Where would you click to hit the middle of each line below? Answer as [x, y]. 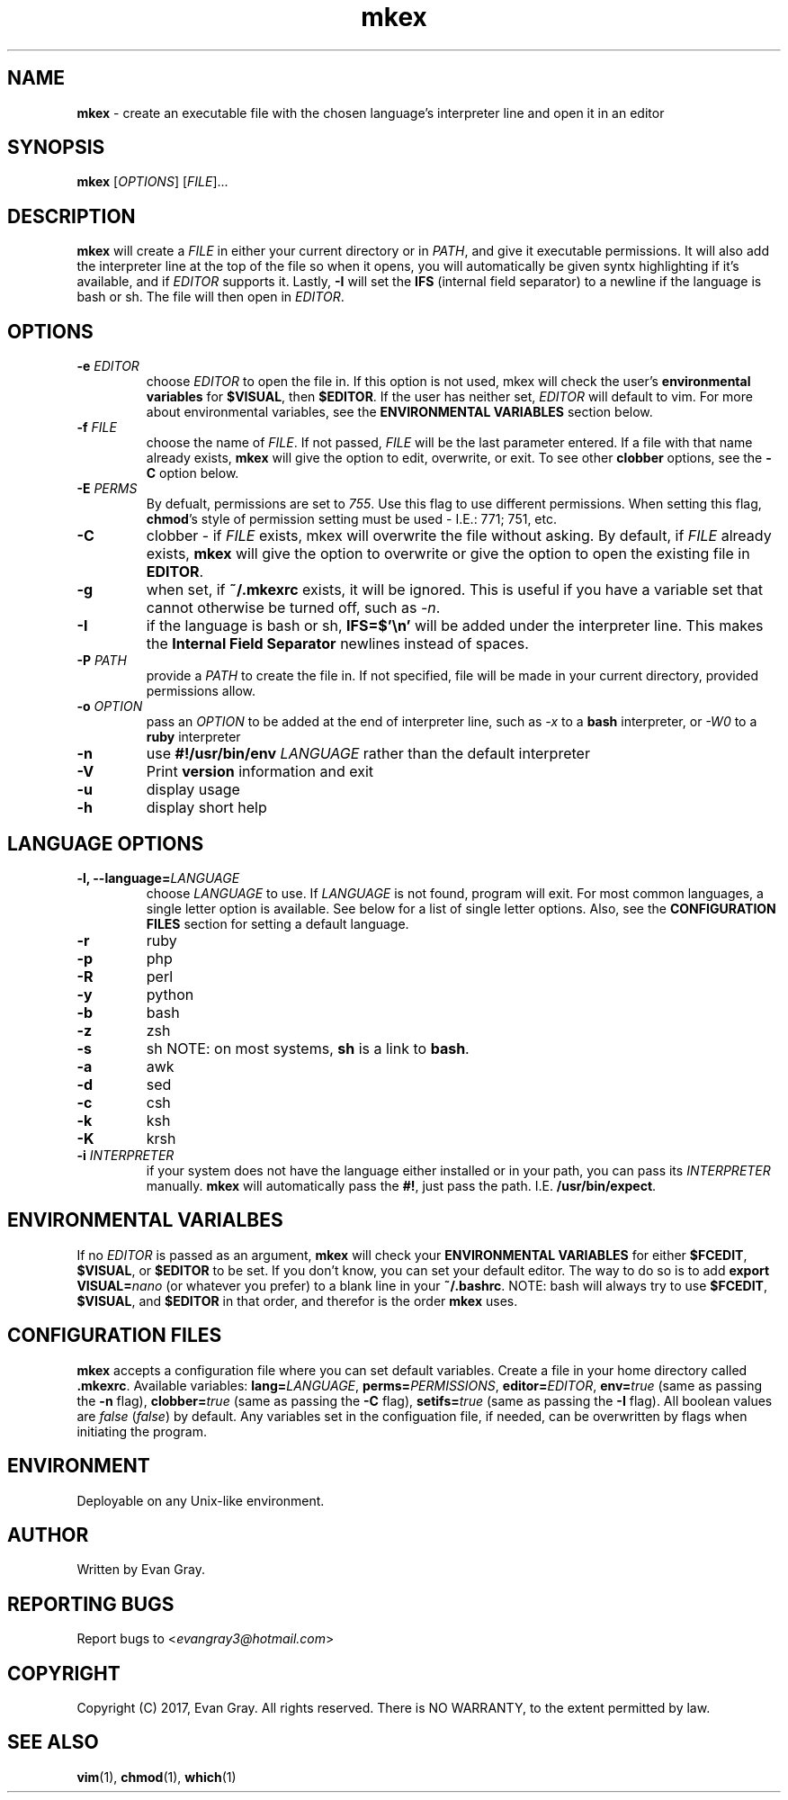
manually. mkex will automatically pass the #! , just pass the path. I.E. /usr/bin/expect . [401, 1185]
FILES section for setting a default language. [278, 923]
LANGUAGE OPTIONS [106, 843]
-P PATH [102, 661]
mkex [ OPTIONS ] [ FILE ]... [152, 182]
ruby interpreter [193, 737]
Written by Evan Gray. [141, 1570]
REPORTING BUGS [91, 1604]
